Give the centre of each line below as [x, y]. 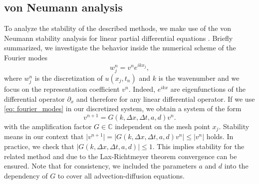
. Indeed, [142, 89]
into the [236, 166]
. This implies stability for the [198, 146]
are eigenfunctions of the [208, 89]
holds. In [220, 136]
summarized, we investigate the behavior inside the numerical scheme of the [120, 48]
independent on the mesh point [162, 126]
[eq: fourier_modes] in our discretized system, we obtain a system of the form [123, 108]
